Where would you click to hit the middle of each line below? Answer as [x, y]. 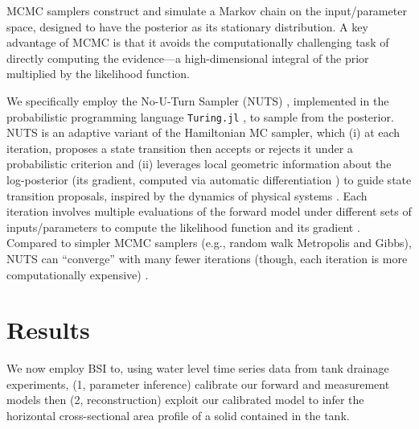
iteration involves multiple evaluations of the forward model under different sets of [209, 211]
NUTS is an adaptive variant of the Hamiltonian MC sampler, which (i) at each [203, 132]
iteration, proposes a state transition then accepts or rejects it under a [180, 148]
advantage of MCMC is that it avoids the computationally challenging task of [198, 42]
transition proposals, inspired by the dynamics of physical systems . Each [187, 195]
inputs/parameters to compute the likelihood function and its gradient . [183, 227]
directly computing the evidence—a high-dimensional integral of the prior [188, 58]
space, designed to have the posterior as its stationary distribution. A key [187, 26]
